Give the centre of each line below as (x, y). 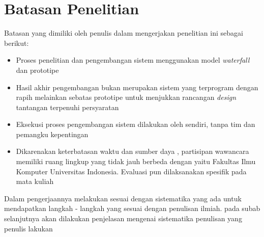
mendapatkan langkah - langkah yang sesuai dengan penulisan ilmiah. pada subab (132, 208)
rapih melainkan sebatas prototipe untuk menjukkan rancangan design (126, 97)
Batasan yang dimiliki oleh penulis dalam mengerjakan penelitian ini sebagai (124, 33)
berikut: (17, 43)
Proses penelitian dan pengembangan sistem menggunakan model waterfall (133, 60)
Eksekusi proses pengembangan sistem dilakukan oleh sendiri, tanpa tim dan (136, 124)
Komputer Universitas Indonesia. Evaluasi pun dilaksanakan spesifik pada (131, 171)
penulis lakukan (28, 228)
